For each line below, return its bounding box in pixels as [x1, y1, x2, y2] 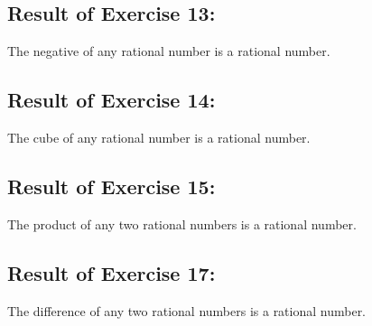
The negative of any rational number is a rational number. [7, 42, 330, 61]
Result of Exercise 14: [7, 86, 216, 114]
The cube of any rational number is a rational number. [7, 128, 311, 146]
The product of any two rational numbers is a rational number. [7, 214, 357, 233]
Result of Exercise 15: [7, 172, 216, 200]
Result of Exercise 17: [7, 258, 216, 286]
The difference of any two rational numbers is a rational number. [7, 301, 367, 320]
